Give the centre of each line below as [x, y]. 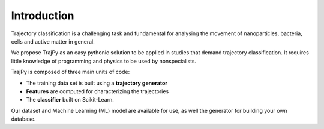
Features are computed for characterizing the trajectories [97, 91]
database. [23, 119]
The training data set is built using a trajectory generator [97, 83]
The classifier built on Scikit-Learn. [70, 100]
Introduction [43, 16]
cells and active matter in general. [53, 41]
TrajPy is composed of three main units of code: [70, 72]
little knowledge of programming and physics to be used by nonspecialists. [104, 61]
